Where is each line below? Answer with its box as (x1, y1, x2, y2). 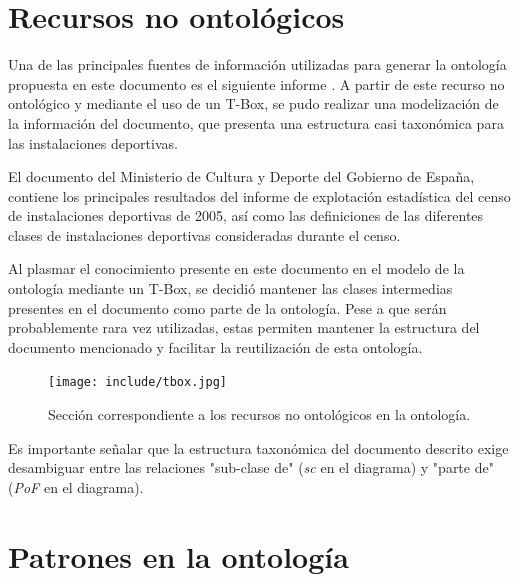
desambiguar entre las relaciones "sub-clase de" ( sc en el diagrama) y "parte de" (8, 457, 494, 478)
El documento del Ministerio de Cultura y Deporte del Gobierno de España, (8, 166, 475, 187)
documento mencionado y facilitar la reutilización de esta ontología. (8, 336, 423, 357)
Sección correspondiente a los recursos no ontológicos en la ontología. (48, 404, 471, 425)
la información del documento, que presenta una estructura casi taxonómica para (8, 112, 504, 133)
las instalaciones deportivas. (8, 132, 178, 153)
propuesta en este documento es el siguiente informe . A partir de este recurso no (8, 73, 505, 94)
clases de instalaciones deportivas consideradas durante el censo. (8, 224, 401, 245)
